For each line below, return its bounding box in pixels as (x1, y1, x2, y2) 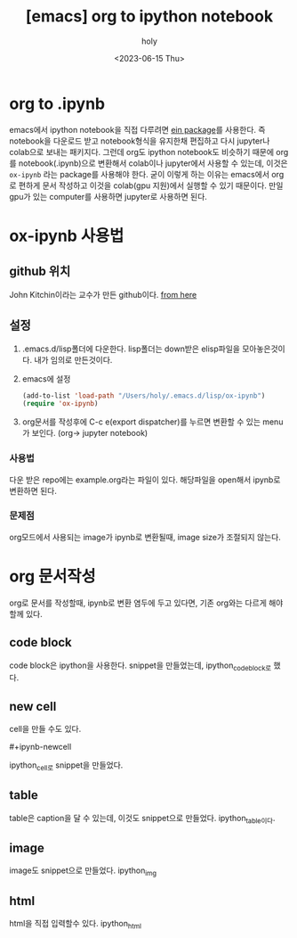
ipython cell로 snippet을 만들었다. (9, 760, 124, 772)
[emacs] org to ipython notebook (25, 6, 274, 27)
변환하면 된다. (9, 485, 58, 496)
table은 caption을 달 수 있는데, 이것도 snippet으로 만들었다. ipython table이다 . (9, 812, 276, 826)
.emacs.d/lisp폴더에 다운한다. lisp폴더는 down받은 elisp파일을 (21, 343, 240, 354)
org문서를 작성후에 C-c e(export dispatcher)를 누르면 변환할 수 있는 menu (21, 416, 284, 427)
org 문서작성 (9, 566, 96, 587)
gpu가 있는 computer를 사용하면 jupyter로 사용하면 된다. (9, 191, 207, 202)
